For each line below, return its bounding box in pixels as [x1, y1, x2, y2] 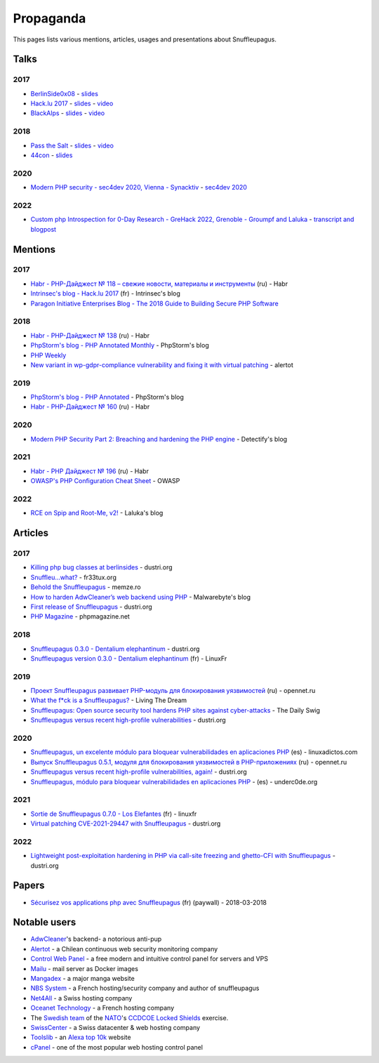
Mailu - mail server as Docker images [30, 964, 138, 972]
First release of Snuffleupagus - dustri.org [30, 602, 152, 611]
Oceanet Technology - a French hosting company [30, 1004, 175, 1012]
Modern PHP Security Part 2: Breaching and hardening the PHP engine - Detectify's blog [30, 435, 288, 443]
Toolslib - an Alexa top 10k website [30, 1033, 131, 1042]
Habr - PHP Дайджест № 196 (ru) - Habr [30, 467, 149, 475]
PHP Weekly [30, 351, 67, 359]
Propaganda [13, 11, 86, 26]
